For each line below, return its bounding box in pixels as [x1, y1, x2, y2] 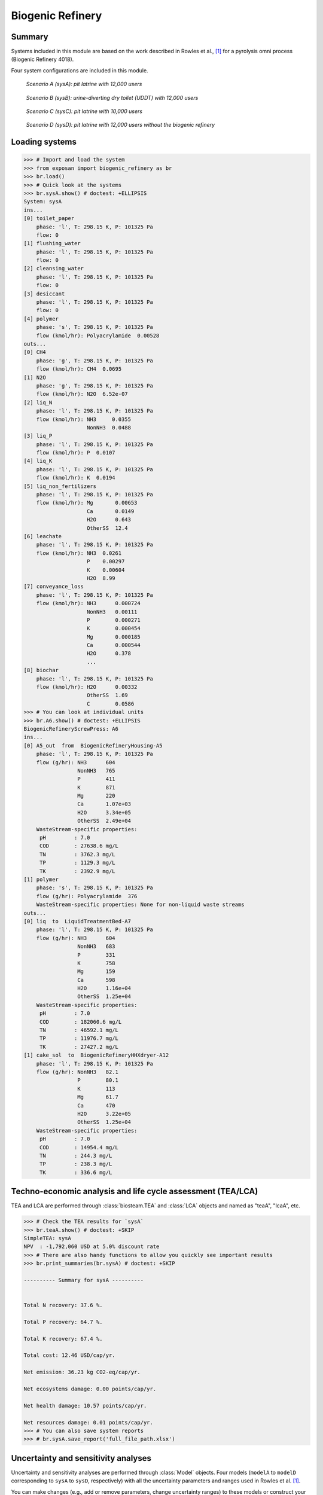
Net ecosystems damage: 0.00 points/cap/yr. [23, 1385, 157, 1392]
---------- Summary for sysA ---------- [23, 1277, 144, 1283]
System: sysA [23, 198, 62, 205]
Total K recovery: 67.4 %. [23, 1335, 103, 1342]
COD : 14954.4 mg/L [39, 1144, 119, 1151]
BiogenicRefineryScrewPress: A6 [23, 725, 119, 732]
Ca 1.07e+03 [77, 801, 132, 807]
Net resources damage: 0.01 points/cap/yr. [23, 1419, 154, 1426]
